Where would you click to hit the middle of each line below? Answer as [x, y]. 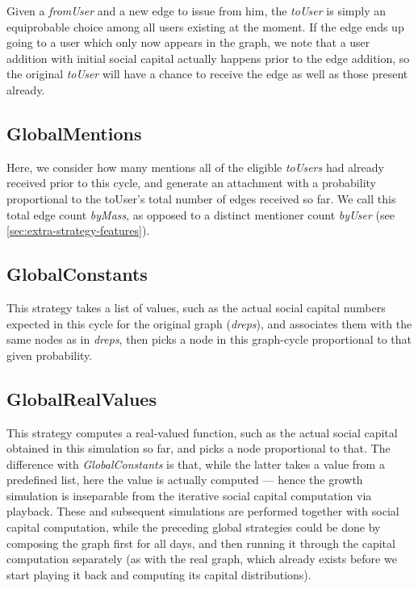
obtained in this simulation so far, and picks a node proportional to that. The [199, 448]
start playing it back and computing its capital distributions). [159, 574]
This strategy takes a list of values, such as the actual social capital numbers [196, 307]
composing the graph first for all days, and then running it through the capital [201, 543]
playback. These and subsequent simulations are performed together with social [203, 511]
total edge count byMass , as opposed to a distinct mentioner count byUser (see [201, 214]
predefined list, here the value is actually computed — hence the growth [185, 480]
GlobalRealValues [82, 398]
